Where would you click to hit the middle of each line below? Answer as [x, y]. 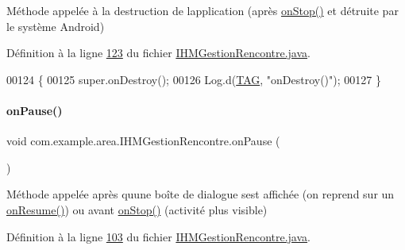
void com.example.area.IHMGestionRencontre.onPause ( [143, 141]
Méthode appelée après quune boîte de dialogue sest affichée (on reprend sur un [201, 194]
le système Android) [56, 26]
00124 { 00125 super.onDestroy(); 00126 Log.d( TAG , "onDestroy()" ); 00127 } [194, 79]
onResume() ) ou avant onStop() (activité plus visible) [137, 209]
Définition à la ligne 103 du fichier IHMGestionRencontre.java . [158, 236]
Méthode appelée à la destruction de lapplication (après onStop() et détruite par [202, 10]
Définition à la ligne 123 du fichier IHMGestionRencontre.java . [158, 53]
